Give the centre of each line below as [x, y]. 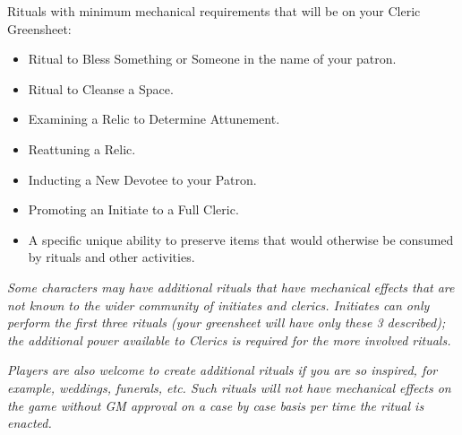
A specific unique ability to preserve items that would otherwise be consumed [241, 239]
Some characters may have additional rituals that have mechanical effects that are [231, 287]
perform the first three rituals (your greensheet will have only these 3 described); [227, 322]
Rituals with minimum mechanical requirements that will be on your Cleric [214, 11]
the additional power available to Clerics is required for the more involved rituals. [229, 339]
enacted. [30, 423]
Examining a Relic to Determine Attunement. [154, 119]
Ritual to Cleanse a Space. [101, 88]
